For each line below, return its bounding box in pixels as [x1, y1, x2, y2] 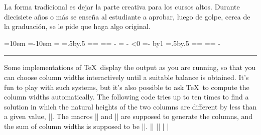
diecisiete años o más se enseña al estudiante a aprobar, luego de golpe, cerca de [4, 11, 250, 21]
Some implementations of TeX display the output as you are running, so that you [4, 62, 256, 72]
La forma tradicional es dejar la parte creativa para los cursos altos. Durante [4, 1, 240, 11]
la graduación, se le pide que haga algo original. [4, 21, 151, 31]
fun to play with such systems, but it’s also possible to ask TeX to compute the [4, 81, 249, 92]
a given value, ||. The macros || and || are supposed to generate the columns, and [4, 111, 253, 121]
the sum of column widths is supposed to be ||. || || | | [4, 120, 169, 131]
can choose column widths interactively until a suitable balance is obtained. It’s [4, 71, 249, 82]
